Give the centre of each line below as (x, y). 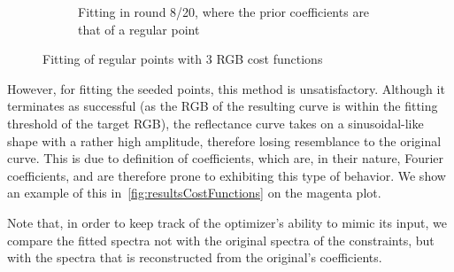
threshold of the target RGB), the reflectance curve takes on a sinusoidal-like (215, 123)
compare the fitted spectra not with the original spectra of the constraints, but (221, 240)
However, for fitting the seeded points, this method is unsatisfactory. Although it (226, 88)
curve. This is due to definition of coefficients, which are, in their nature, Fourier (226, 158)
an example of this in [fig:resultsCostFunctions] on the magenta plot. (194, 193)
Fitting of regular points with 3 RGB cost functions (183, 59)
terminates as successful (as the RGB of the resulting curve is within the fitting (223, 106)
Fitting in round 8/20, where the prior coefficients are (224, 12)
